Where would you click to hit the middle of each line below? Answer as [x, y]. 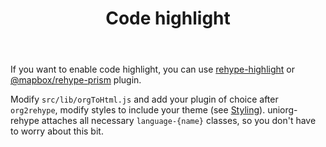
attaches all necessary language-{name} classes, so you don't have [179, 121]
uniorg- [282, 110]
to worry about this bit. [57, 131]
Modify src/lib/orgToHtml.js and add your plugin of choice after [144, 99]
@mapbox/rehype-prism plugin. [76, 80]
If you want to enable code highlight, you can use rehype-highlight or [152, 69]
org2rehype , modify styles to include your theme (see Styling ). [138, 110]
